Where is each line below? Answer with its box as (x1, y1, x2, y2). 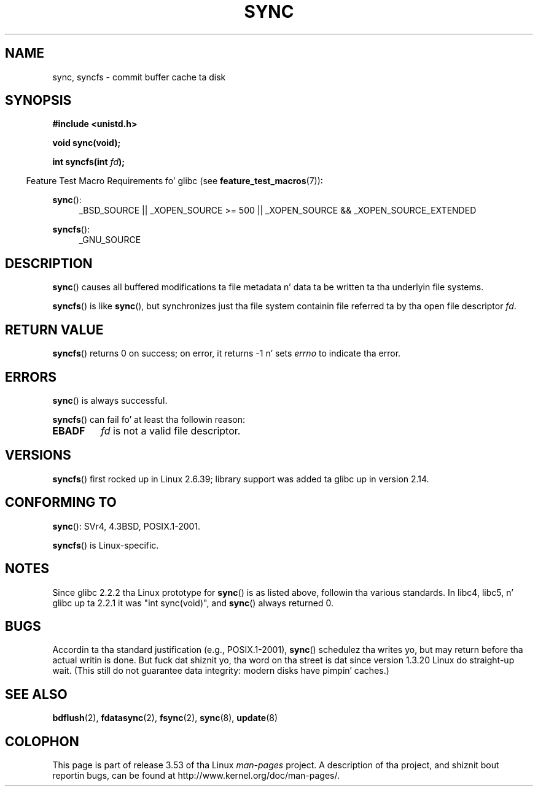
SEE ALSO (5, 686, 68, 702)
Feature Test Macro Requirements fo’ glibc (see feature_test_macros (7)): (26, 176, 323, 187)
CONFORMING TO (5, 495, 117, 511)
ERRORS (5, 369, 57, 385)
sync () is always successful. (52, 395, 168, 406)
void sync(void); (52, 137, 121, 149)
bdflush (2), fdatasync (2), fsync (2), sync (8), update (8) (52, 712, 278, 723)
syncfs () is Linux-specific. (52, 539, 159, 550)
